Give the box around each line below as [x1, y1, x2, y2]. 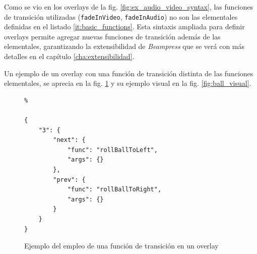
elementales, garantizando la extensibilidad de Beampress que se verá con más [4, 41, 245, 52]
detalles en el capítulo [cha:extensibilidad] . [4, 51, 135, 62]
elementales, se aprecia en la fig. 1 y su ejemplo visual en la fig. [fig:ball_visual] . [4, 78, 251, 88]
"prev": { [53, 176, 86, 183]
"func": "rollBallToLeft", [67, 146, 158, 154]
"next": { [53, 136, 86, 144]
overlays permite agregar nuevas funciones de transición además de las [4, 31, 221, 41]
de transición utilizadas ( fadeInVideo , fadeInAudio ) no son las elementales [4, 11, 238, 22]
